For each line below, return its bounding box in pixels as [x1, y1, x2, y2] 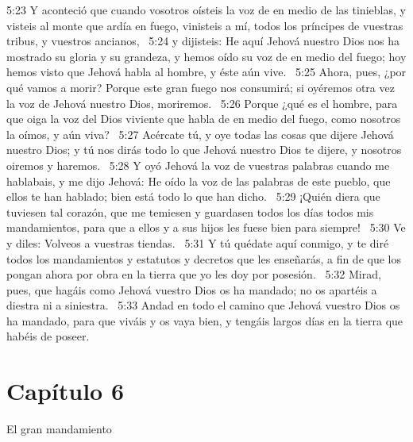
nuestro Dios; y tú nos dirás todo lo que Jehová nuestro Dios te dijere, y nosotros [6, 141, 402, 158]
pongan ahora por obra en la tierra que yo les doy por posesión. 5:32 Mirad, [6, 266, 381, 282]
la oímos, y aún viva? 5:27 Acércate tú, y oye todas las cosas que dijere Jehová [6, 125, 394, 142]
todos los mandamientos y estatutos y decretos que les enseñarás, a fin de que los [6, 250, 401, 267]
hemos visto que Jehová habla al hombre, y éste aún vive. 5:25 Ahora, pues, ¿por [6, 63, 407, 80]
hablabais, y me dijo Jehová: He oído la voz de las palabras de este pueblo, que [6, 172, 391, 189]
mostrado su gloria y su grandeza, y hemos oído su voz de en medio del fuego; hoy [6, 48, 407, 64]
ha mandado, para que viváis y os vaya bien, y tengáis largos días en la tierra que [6, 312, 403, 329]
